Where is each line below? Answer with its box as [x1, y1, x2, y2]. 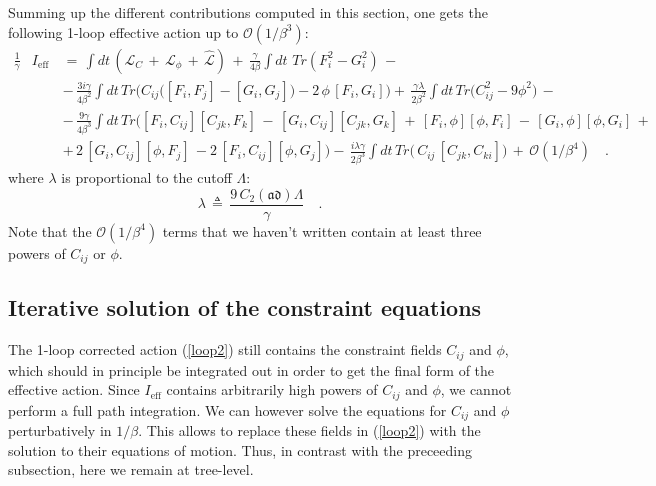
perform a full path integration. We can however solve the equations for [8, 399, 447, 420]
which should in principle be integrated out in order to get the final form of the [8, 359, 495, 380]
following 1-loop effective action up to [8, 21, 239, 42]
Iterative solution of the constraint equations [8, 292, 482, 323]
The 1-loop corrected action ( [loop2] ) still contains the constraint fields [8, 339, 442, 360]
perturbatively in [8, 420, 112, 441]
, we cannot [440, 379, 512, 400]
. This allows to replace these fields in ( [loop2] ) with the [138, 420, 481, 441]
